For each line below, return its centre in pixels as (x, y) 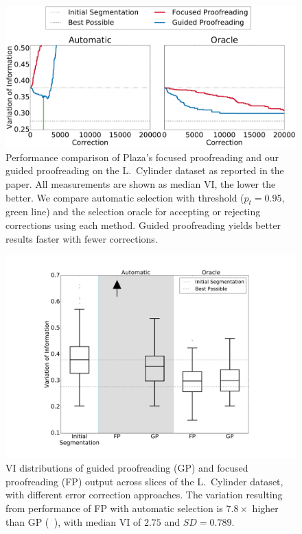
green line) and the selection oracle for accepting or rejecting (133, 211)
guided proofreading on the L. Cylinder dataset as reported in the (145, 170)
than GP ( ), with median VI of (73, 521)
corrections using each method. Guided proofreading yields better (143, 224)
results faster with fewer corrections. (82, 238)
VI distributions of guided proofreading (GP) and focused (127, 468)
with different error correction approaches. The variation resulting (144, 495)
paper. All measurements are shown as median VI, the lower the (141, 184)
